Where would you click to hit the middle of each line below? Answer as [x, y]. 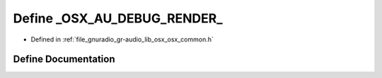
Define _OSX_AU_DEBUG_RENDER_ [118, 18]
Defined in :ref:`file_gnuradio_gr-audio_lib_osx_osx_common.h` [122, 39]
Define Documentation [64, 59]
